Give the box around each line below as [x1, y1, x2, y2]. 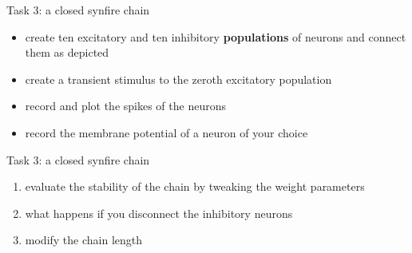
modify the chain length [25, 231, 143, 248]
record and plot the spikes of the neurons [25, 97, 226, 114]
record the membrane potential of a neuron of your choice [25, 124, 308, 140]
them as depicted [25, 44, 109, 61]
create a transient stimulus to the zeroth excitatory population [25, 70, 332, 87]
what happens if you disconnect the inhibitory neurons [25, 204, 293, 221]
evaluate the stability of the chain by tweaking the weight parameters [25, 178, 365, 195]
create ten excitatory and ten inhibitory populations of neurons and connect [25, 28, 406, 45]
